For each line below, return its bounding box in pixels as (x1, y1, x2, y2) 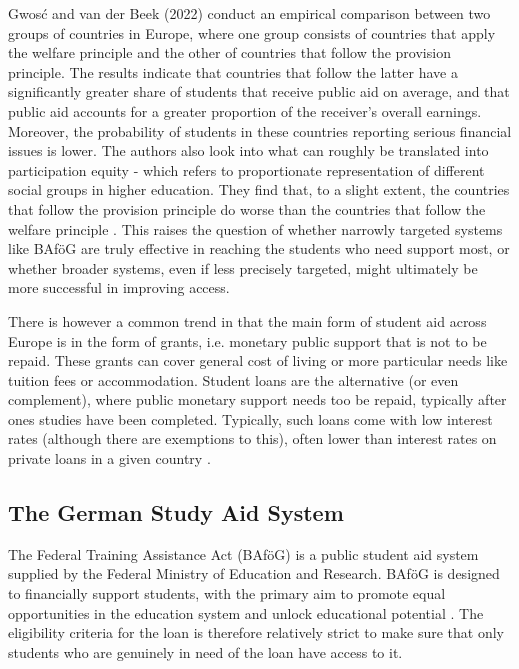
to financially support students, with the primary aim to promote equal (8, 583, 446, 604)
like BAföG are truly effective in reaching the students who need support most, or (8, 238, 510, 259)
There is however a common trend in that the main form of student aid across (8, 310, 487, 331)
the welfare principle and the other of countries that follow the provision (8, 42, 451, 63)
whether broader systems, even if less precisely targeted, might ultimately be (8, 257, 478, 278)
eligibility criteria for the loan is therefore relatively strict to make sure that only (8, 622, 504, 643)
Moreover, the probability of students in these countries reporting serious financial (8, 120, 512, 141)
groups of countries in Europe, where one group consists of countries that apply (8, 22, 496, 43)
